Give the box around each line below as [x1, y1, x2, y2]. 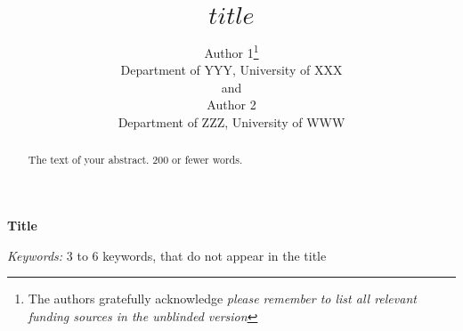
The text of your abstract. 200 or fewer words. [28, 152, 243, 167]
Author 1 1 [204, 40, 259, 61]
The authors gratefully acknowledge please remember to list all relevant [28, 289, 417, 308]
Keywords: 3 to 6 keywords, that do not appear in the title [7, 246, 327, 264]
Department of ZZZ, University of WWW [118, 112, 345, 131]
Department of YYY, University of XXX [120, 61, 343, 79]
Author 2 [207, 95, 256, 114]
